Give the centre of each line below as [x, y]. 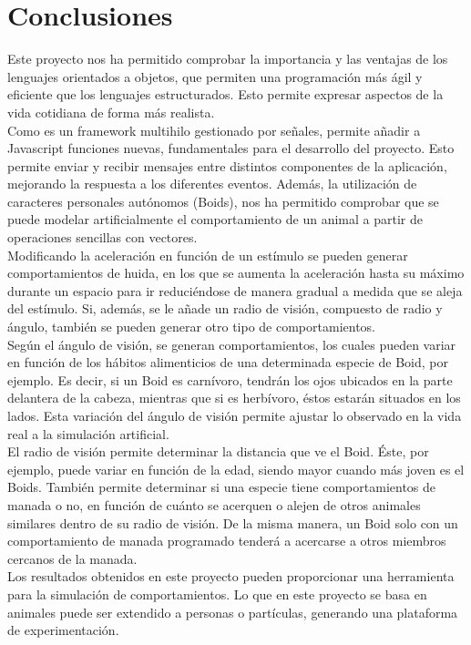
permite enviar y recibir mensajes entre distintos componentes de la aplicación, [227, 165]
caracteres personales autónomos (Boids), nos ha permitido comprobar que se [223, 201]
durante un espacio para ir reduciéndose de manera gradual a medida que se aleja [235, 290]
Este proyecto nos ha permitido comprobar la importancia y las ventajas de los [228, 59]
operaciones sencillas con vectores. [102, 237]
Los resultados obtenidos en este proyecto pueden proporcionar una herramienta [231, 576]
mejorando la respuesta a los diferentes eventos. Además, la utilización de [212, 184]
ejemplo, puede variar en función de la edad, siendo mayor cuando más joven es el [236, 469]
